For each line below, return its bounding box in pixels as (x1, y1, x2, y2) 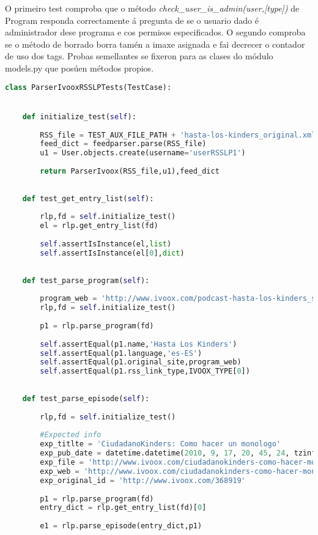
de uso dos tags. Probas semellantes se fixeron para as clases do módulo (5, 50, 273, 62)
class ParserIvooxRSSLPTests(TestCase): (5, 83, 172, 92)
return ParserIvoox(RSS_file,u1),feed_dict (40, 167, 220, 175)
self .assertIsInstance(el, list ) (40, 240, 172, 248)
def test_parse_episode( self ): (22, 394, 150, 403)
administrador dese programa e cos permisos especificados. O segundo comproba (5, 26, 306, 39)
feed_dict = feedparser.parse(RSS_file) (40, 139, 207, 149)
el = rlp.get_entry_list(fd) (40, 221, 158, 231)
